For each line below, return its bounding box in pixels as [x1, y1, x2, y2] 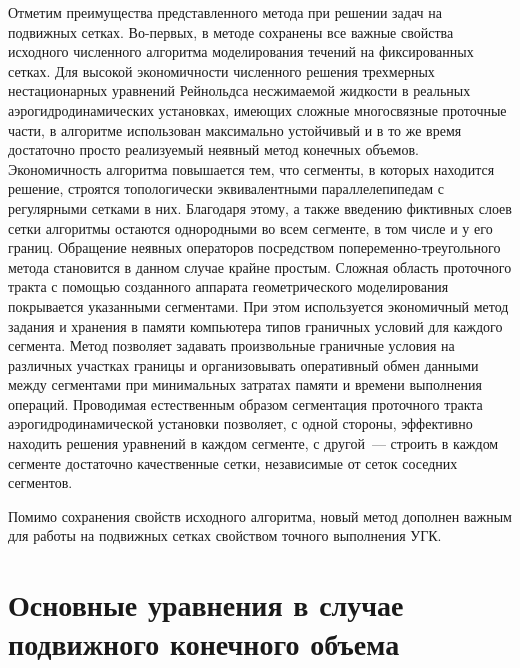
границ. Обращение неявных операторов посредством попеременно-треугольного [8, 237, 501, 258]
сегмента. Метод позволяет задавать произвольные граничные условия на [8, 335, 455, 356]
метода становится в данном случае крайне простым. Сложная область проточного [8, 256, 512, 277]
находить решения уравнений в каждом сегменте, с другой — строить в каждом [8, 433, 499, 454]
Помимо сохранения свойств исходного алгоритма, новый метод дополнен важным [8, 505, 512, 526]
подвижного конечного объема [8, 623, 400, 664]
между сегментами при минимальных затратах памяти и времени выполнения [8, 374, 482, 395]
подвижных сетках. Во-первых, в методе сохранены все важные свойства [8, 21, 454, 42]
